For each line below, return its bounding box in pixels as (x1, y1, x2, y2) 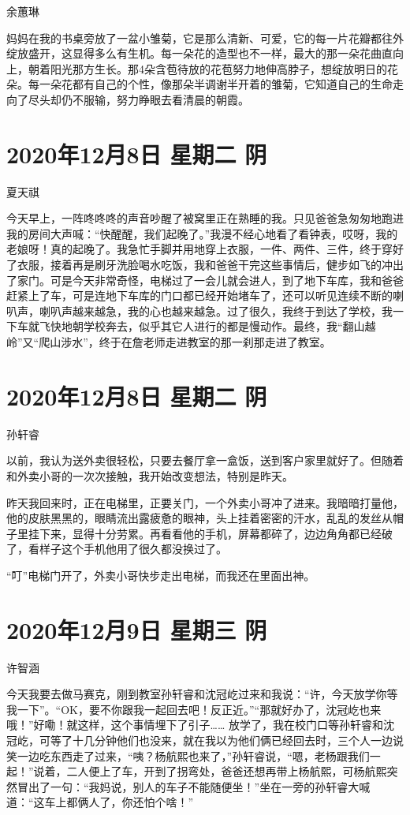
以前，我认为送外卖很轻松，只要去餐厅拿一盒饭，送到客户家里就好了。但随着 (6, 452, 404, 469)
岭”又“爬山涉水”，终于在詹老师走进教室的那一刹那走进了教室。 (6, 334, 331, 350)
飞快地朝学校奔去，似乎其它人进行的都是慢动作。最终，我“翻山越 (39, 318, 376, 335)
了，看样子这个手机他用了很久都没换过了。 (6, 540, 227, 557)
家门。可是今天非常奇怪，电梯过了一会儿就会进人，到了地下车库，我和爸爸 (17, 271, 404, 288)
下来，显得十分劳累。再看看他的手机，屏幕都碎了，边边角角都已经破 (39, 525, 393, 541)
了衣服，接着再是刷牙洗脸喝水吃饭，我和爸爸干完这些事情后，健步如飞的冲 (6, 256, 393, 273)
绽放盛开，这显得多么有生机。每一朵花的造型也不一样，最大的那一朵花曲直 (6, 45, 393, 62)
